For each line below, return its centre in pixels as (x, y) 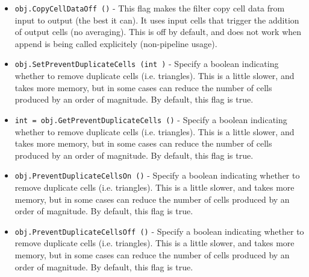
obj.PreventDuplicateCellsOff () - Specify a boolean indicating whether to (159, 231)
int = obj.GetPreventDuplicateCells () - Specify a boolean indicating (151, 119)
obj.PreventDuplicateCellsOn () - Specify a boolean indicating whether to (157, 175)
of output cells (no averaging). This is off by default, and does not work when (158, 32)
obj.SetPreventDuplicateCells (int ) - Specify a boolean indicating (147, 64)
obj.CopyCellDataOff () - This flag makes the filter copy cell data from (150, 8)
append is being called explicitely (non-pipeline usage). (116, 43)
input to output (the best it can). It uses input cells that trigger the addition (157, 20)
